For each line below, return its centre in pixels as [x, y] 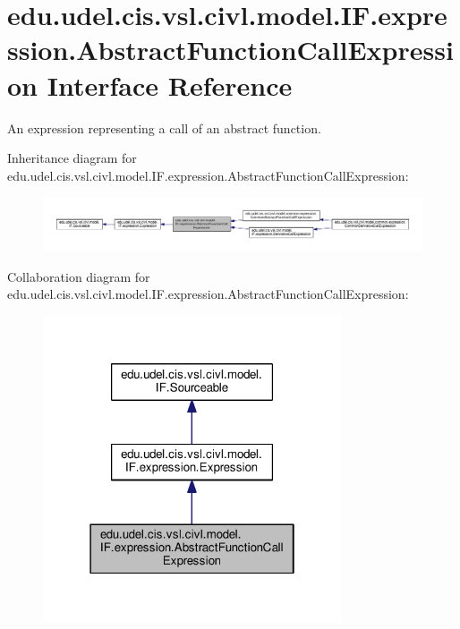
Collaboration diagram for [79, 276]
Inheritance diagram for [72, 158]
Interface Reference [170, 85]
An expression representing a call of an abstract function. [164, 127]
